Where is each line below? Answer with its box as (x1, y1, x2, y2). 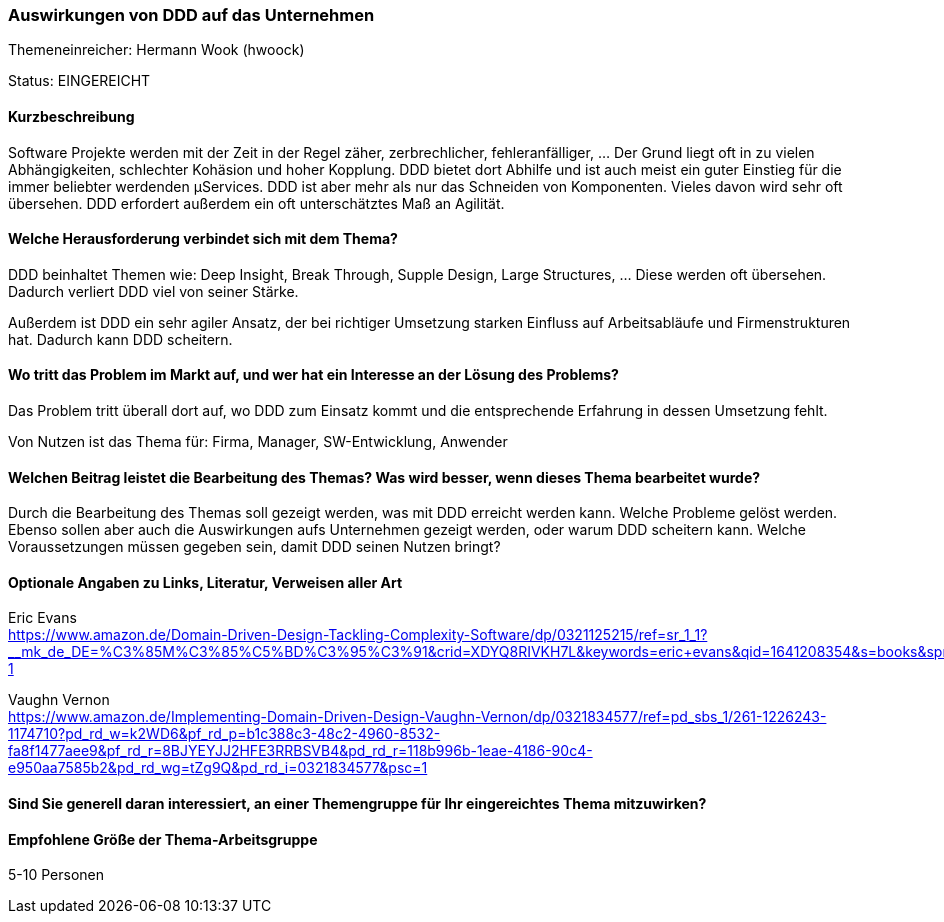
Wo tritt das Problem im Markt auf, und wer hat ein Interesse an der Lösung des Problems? (8, 366, 619, 384)
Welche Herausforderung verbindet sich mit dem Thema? (8, 230, 398, 248)
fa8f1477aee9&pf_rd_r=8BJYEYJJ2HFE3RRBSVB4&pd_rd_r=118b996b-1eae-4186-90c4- (8, 742, 593, 760)
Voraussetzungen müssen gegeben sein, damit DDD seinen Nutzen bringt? (8, 538, 501, 556)
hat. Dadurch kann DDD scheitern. (8, 330, 233, 348)
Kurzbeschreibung (8, 107, 135, 125)
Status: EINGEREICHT (8, 72, 151, 90)
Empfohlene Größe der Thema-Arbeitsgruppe (8, 830, 318, 848)
